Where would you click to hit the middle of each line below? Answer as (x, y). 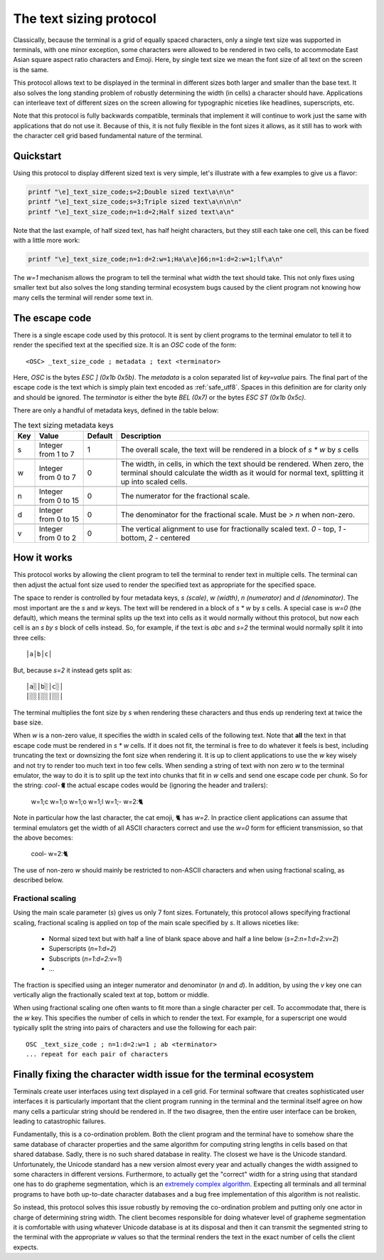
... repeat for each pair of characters (97, 1054)
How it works (43, 558)
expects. (26, 1247)
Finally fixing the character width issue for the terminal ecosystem (164, 1074)
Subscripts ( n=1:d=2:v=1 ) (85, 959)
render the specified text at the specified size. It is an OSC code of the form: (125, 345)
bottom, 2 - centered (155, 538)
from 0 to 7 (57, 477)
